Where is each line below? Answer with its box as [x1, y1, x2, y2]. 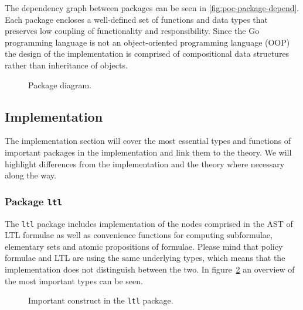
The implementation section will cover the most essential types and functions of [5, 135, 291, 147]
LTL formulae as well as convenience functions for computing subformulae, [5, 229, 273, 241]
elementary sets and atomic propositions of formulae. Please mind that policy [5, 240, 283, 252]
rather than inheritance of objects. [5, 58, 128, 71]
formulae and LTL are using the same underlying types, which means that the [5, 252, 285, 264]
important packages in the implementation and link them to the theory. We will [5, 146, 292, 158]
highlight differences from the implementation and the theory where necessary [5, 157, 285, 170]
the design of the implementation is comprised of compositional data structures [5, 47, 290, 60]
